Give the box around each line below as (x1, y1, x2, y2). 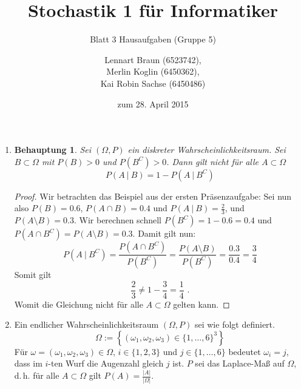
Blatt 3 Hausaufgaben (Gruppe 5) (90, 33, 216, 46)
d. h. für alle (14, 369, 59, 382)
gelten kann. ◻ (173, 297, 230, 310)
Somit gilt (14, 268, 52, 280)
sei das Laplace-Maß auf (195, 357, 285, 370)
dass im (14, 357, 42, 370)
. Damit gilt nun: (132, 227, 196, 240)
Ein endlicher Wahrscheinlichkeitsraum (14, 318, 159, 331)
